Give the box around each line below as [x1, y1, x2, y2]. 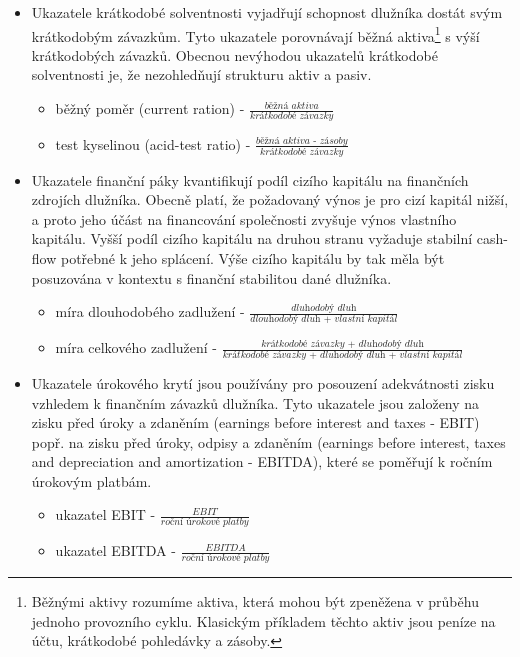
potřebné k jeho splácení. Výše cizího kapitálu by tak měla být [60, 248, 445, 269]
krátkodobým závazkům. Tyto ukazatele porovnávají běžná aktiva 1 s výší [31, 22, 480, 46]
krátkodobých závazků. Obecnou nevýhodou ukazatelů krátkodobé [31, 44, 438, 65]
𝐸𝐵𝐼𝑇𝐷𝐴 [205, 542, 246, 553]
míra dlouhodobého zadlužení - [55, 301, 245, 322]
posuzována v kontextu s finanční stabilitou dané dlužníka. [31, 267, 392, 288]
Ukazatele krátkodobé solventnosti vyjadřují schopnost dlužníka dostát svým [31, 2, 503, 22]
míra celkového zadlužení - [55, 337, 217, 358]
